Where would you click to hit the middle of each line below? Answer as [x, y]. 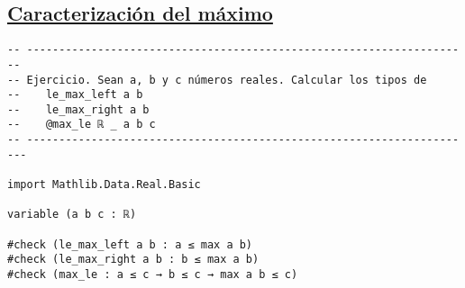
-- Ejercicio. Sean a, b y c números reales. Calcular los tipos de [217, 80]
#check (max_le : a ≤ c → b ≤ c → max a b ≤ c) [153, 275]
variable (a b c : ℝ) [72, 215]
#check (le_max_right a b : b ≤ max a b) [133, 260]
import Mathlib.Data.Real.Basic [104, 185]
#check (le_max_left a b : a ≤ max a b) [130, 244]
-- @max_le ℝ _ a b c [82, 125]
